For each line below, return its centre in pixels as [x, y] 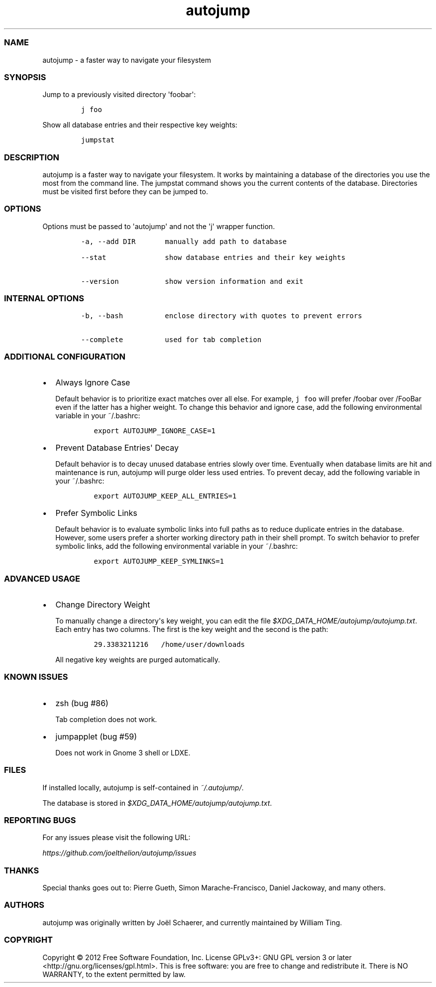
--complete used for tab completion [171, 339]
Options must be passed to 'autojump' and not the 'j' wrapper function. [159, 226]
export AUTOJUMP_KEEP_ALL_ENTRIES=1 [165, 496]
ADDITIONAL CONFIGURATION [65, 356]
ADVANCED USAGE [42, 578]
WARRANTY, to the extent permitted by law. [114, 974]
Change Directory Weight [103, 605]
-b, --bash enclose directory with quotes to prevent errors [221, 315]
